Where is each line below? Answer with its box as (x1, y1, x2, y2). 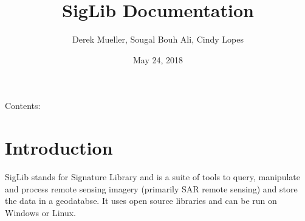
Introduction (5, 135, 113, 160)
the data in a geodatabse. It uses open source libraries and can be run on (5, 194, 277, 207)
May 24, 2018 (132, 53, 183, 66)
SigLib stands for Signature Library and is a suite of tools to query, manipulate (5, 170, 300, 183)
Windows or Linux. (5, 206, 76, 219)
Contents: (5, 99, 41, 112)
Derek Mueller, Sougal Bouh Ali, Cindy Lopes (72, 33, 244, 46)
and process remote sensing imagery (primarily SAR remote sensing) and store (5, 182, 298, 195)
